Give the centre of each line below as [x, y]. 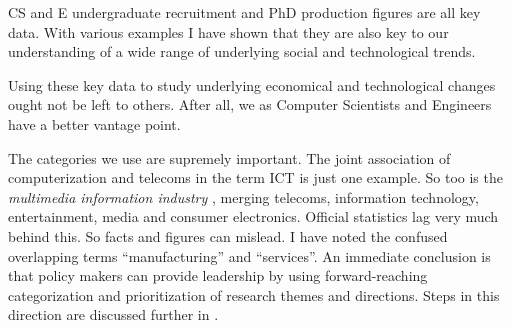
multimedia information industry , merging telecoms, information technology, [243, 196]
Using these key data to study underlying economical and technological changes [252, 84]
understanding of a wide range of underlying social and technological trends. [242, 51]
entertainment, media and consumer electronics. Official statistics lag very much [253, 216]
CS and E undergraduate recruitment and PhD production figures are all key [244, 12]
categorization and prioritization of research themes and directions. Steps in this [254, 294]
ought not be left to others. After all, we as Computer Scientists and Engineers [250, 104]
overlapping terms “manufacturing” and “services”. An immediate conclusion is [249, 255]
